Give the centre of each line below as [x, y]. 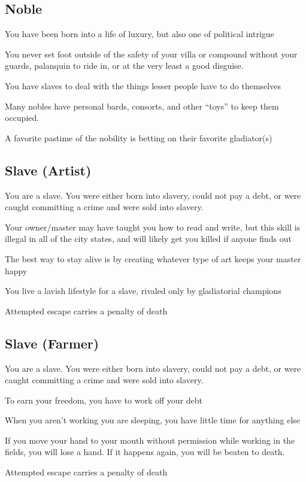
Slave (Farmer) [52, 343]
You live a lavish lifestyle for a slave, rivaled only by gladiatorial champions [143, 291]
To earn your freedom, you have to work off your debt [104, 400]
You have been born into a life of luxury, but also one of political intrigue [140, 34]
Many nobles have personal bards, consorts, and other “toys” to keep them [142, 106]
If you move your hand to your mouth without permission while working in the [150, 440]
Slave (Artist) [48, 170]
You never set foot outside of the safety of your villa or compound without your [151, 54]
